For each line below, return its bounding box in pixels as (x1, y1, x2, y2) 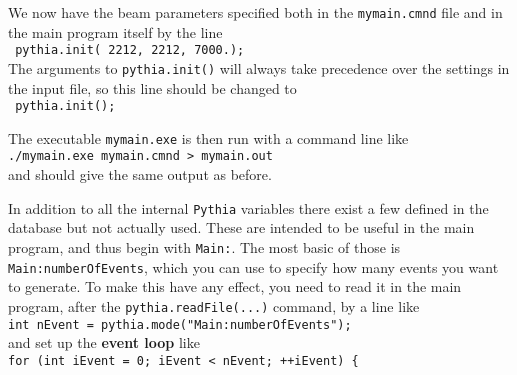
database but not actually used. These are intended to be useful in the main (8, 217, 475, 238)
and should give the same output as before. (8, 164, 272, 185)
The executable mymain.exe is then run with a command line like (8, 127, 409, 148)
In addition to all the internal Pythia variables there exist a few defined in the (8, 197, 489, 218)
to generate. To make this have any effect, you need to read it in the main (8, 276, 462, 297)
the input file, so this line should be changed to (8, 77, 297, 98)
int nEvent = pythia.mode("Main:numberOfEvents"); (8, 317, 352, 332)
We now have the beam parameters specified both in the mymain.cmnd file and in (8, 2, 503, 22)
